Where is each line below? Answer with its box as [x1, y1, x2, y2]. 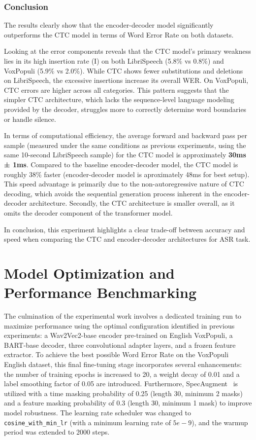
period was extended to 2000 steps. [4, 427, 110, 437]
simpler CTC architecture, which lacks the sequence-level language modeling [4, 94, 234, 105]
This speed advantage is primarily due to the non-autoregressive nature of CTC [4, 179, 244, 189]
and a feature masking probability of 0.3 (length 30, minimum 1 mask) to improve [4, 398, 252, 408]
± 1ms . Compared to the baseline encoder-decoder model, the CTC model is [4, 159, 238, 169]
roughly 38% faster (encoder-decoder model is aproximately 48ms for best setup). [4, 169, 250, 179]
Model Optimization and [4, 262, 175, 283]
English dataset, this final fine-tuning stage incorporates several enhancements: [4, 359, 242, 369]
